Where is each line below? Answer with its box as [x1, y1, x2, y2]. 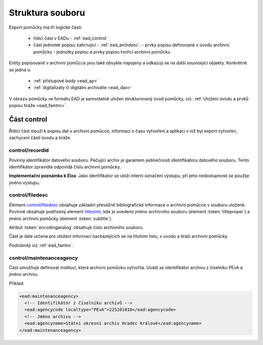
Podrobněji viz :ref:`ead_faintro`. [9, 242, 74, 248]
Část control [9, 115, 47, 124]
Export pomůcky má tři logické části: [9, 24, 83, 30]
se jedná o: [9, 67, 32, 73]
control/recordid [9, 147, 49, 154]
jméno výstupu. [9, 180, 40, 185]
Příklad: [9, 280, 24, 286]
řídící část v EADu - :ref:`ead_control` [33, 35, 108, 41]
